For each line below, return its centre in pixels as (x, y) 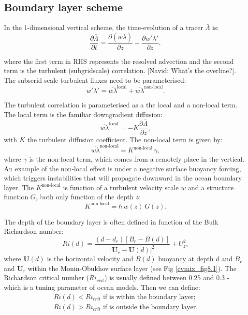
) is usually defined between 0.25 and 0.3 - (167, 277)
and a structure (211, 187)
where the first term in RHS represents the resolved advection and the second (119, 61)
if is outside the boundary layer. (151, 307)
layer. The (19, 187)
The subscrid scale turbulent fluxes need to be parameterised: (95, 80)
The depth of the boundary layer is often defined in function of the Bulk (111, 221)
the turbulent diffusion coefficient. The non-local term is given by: (125, 139)
